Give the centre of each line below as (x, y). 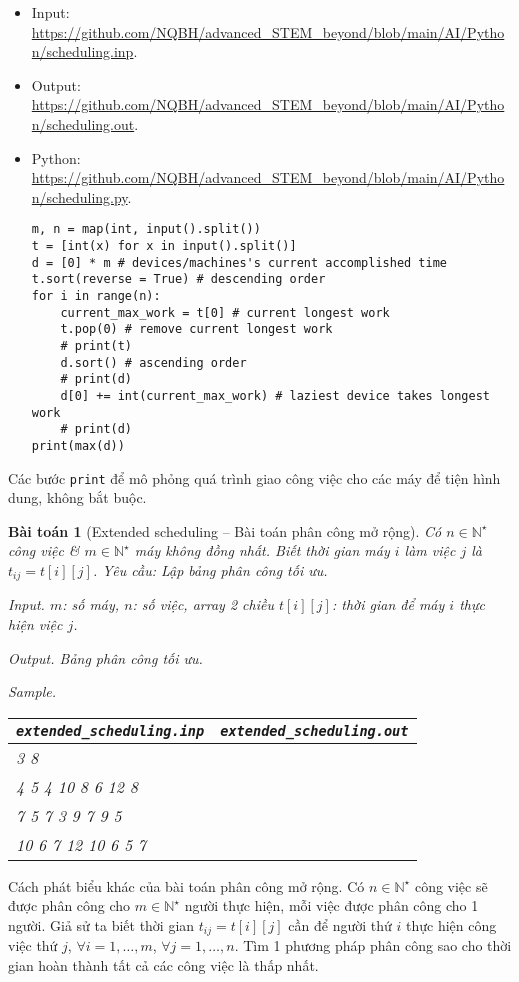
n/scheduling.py (79, 196)
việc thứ (33, 945)
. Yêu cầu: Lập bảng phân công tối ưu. (210, 569)
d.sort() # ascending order (153, 362)
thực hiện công (451, 924)
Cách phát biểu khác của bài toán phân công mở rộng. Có (186, 885)
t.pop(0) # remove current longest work (196, 329)
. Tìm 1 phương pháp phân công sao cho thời (373, 945)
